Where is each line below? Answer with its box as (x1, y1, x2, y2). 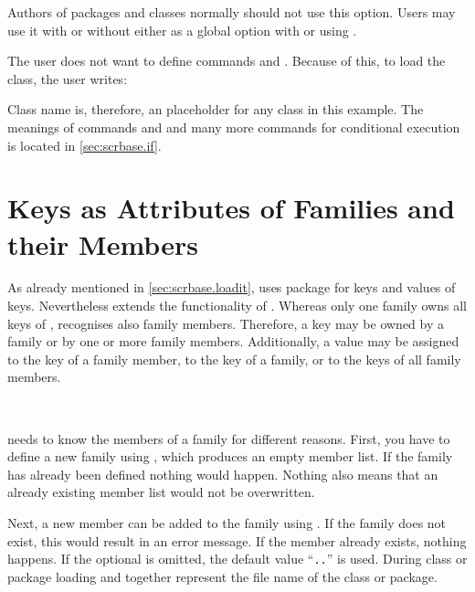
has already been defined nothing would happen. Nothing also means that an (7, 464, 438, 483)
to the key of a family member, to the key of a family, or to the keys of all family (7, 349, 461, 368)
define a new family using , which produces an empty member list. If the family (7, 447, 453, 466)
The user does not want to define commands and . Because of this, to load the (7, 51, 446, 70)
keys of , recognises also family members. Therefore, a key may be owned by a (7, 313, 445, 333)
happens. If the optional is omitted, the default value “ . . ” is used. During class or (7, 549, 468, 568)
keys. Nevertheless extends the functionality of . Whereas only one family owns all (7, 296, 467, 315)
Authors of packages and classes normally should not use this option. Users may (7, 3, 456, 21)
